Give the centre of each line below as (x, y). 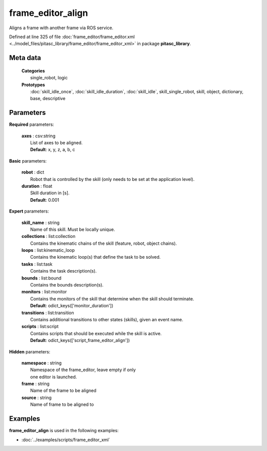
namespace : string (42, 363)
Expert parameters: (29, 211)
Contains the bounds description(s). (67, 285)
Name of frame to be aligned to (62, 404)
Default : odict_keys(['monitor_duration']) (72, 306)
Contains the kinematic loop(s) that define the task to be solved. (95, 257)
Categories (33, 71)
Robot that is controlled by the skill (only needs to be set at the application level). (112, 179)
